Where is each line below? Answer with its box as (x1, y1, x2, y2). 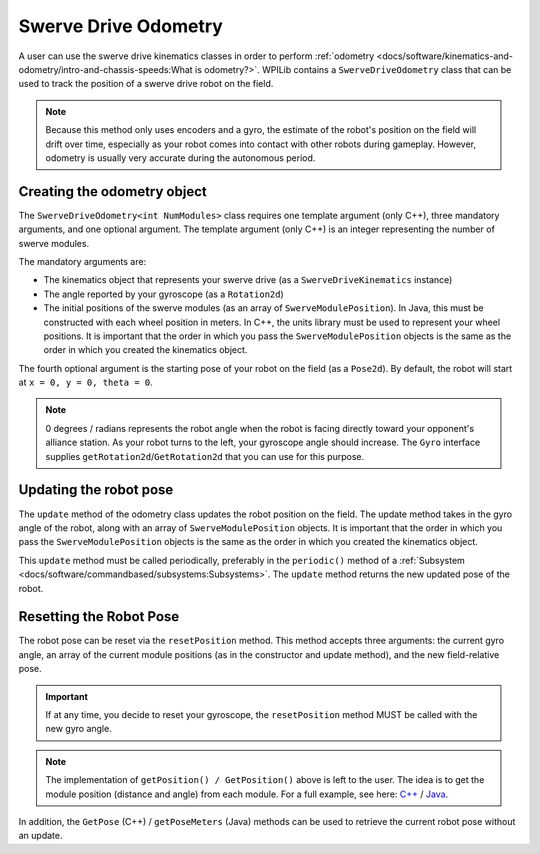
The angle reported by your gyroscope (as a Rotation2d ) (43, 288, 284, 300)
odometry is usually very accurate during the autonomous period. (45, 151, 316, 164)
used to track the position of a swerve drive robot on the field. (18, 78, 274, 90)
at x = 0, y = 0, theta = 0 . (18, 376, 154, 389)
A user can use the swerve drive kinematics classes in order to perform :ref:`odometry (18, 50, 375, 62)
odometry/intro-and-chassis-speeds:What (18, 63, 194, 75)
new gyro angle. (45, 723, 112, 735)
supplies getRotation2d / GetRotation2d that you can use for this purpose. (45, 450, 365, 462)
